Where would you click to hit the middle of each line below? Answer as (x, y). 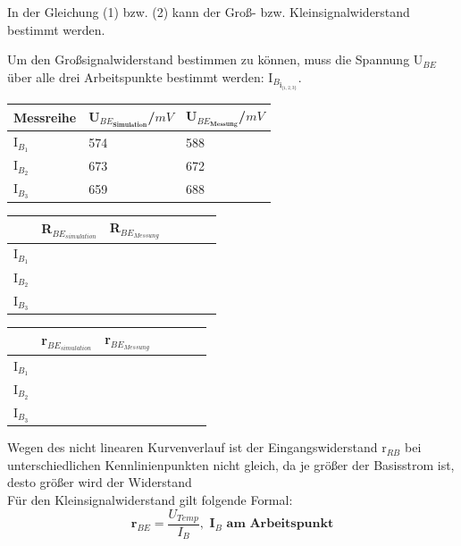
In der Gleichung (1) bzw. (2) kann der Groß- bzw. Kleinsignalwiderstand (209, 12)
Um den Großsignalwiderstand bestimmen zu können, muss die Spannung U (215, 59)
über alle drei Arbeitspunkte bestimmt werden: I (140, 76)
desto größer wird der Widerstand (100, 482)
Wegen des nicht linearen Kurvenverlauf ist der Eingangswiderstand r (197, 447)
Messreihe (45, 117)
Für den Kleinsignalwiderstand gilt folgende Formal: (150, 499)
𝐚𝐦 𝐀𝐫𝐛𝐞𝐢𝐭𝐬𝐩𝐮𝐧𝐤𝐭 (280, 524)
